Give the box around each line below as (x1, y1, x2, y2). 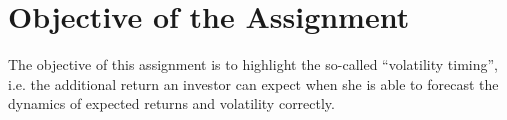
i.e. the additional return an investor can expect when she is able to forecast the (8, 73, 499, 94)
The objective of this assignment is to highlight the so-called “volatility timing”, (8, 54, 498, 75)
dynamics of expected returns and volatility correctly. (8, 93, 335, 114)
